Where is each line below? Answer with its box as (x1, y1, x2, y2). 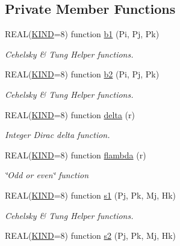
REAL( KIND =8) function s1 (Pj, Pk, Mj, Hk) (5, 188, 176, 201)
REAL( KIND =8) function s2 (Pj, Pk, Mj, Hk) (5, 229, 176, 242)
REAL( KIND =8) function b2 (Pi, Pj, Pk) (5, 68, 160, 80)
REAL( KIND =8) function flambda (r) (5, 148, 146, 161)
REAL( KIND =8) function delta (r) (5, 108, 135, 121)
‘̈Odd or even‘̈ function (5, 169, 89, 181)
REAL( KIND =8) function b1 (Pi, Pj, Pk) (5, 28, 160, 40)
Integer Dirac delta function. (5, 128, 110, 141)
